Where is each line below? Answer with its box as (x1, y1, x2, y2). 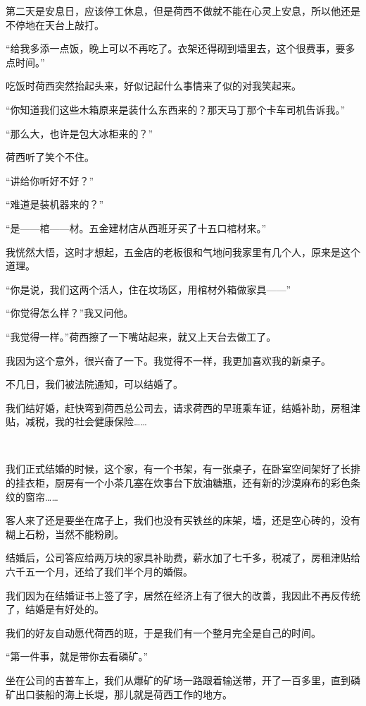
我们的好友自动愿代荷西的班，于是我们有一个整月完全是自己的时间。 (6, 625, 321, 640)
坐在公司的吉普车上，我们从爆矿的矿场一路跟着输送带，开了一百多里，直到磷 (6, 673, 360, 687)
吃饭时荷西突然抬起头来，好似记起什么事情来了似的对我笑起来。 (6, 78, 301, 93)
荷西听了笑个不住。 (6, 150, 94, 164)
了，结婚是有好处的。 (6, 602, 104, 616)
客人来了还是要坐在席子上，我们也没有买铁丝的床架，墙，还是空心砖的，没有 (6, 513, 360, 528)
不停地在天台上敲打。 (6, 17, 104, 32)
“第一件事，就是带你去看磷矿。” (6, 649, 149, 664)
